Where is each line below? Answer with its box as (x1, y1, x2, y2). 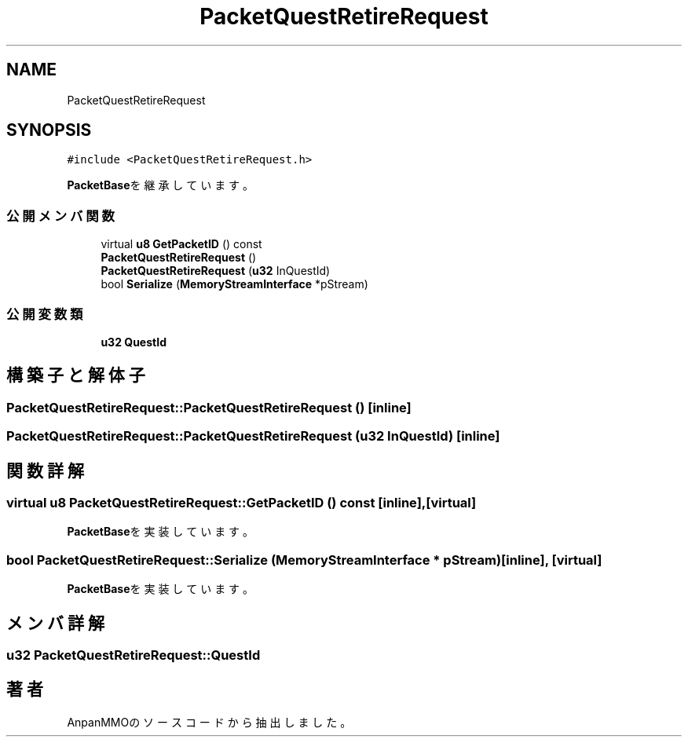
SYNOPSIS (6, 120, 92, 141)
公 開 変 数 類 (6, 306, 83, 322)
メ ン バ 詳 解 (6, 613, 104, 633)
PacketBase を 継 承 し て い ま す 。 (67, 178, 254, 192)
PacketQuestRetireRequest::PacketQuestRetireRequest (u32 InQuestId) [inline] (6, 428, 500, 445)
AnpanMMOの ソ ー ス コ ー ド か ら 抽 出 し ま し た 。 (67, 715, 352, 729)
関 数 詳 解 (6, 460, 84, 481)
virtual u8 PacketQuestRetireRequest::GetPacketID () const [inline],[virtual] (6, 495, 477, 511)
